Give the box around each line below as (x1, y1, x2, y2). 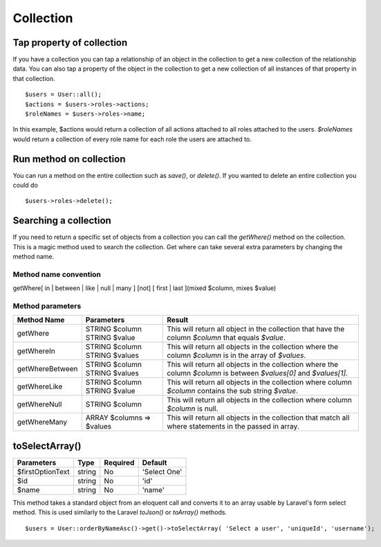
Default (142, 458, 167, 467)
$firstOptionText (17, 467, 70, 476)
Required (104, 458, 135, 467)
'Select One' (142, 467, 183, 476)
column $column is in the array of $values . (167, 350, 306, 360)
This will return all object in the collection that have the (167, 324, 345, 334)
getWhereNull (17, 400, 62, 409)
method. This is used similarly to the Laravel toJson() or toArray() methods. (12, 508, 227, 517)
